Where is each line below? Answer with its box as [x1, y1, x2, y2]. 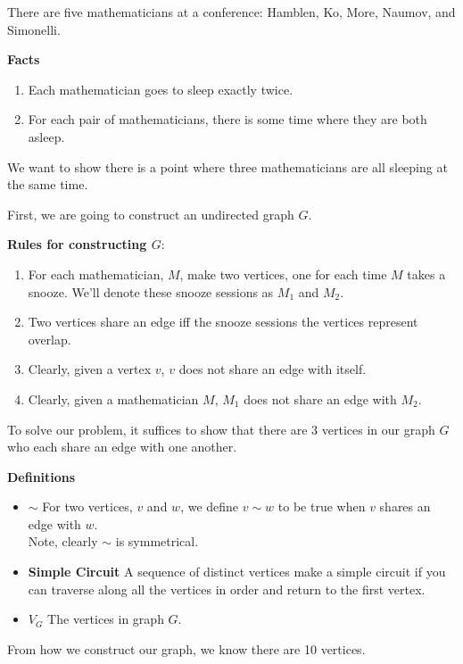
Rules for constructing [7, 235, 147, 253]
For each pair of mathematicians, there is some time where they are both [28, 110, 427, 129]
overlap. [28, 329, 71, 348]
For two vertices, [42, 497, 133, 516]
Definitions [7, 467, 76, 486]
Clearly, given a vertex [28, 360, 152, 378]
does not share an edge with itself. [178, 360, 367, 378]
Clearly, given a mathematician [28, 389, 199, 408]
